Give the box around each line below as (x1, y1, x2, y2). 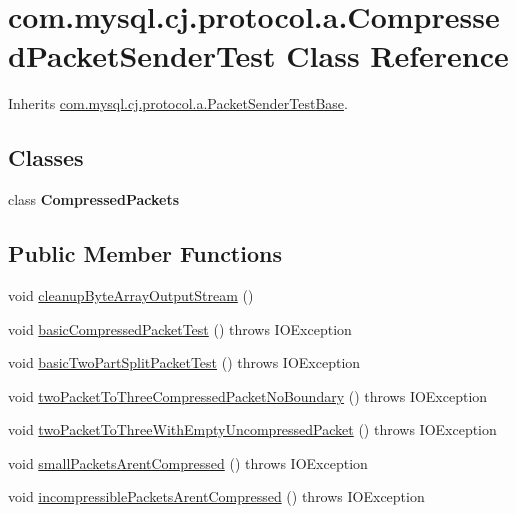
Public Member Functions (8, 238, 282, 269)
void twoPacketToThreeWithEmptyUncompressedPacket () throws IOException (8, 419, 497, 440)
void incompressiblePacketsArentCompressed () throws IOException (8, 486, 425, 507)
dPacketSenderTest (8, 35, 276, 76)
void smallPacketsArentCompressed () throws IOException (8, 452, 368, 473)
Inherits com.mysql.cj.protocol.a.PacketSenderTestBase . (8, 93, 348, 114)
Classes (8, 142, 84, 173)
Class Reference (286, 35, 509, 76)
